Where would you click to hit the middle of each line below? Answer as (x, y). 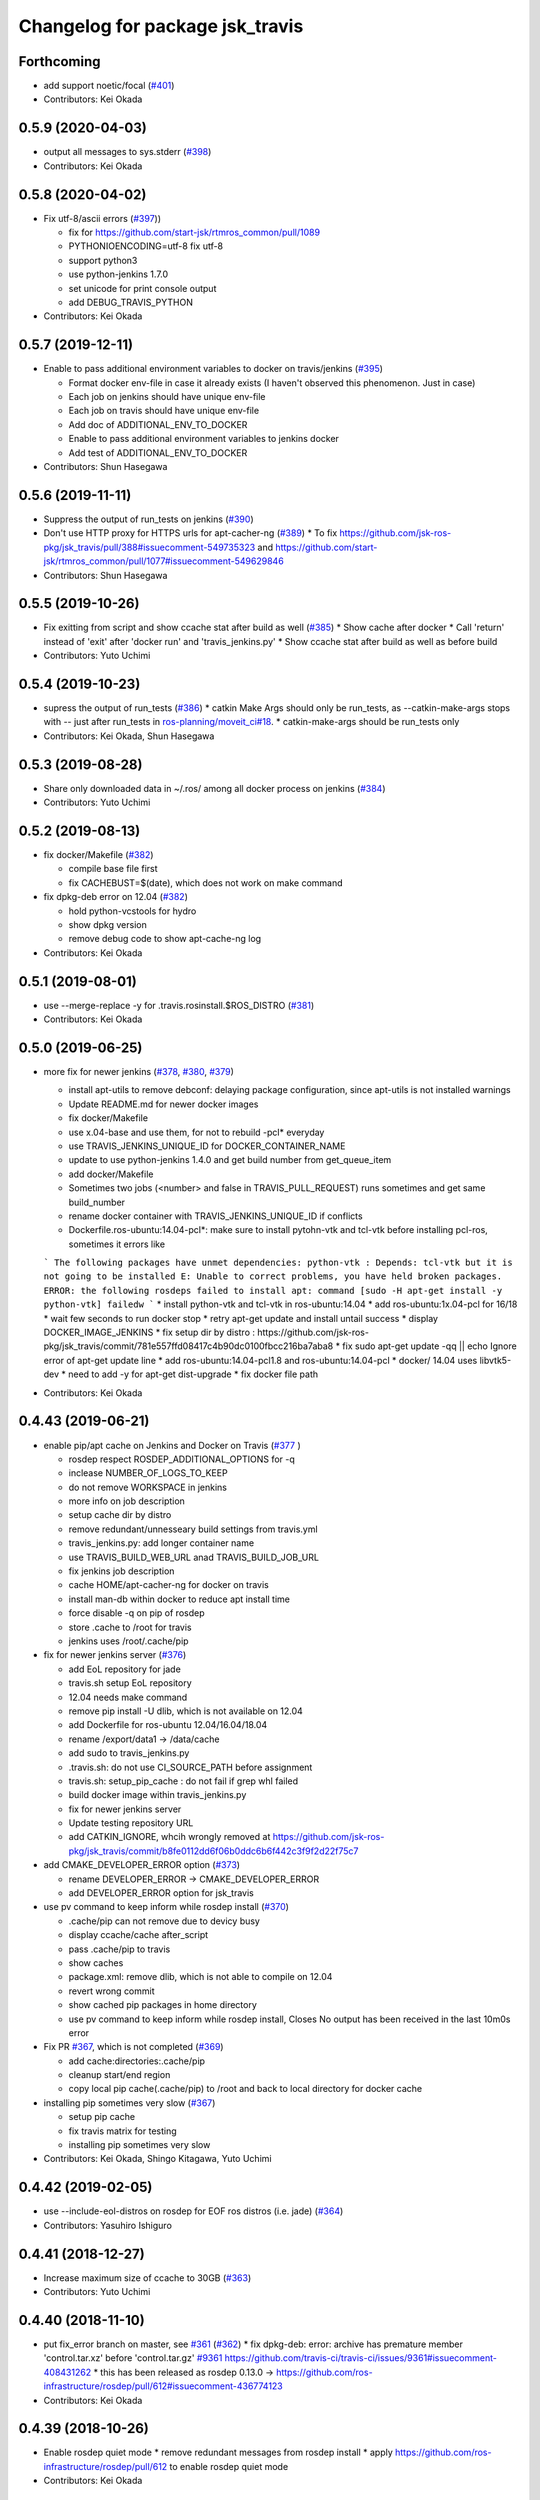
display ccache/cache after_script (138, 1935)
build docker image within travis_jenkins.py (157, 1795)
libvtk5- (495, 1360)
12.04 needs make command (128, 1697)
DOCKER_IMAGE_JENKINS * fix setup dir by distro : (149, 1332)
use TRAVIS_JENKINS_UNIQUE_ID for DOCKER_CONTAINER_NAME (207, 1146)
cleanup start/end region (119, 2075)
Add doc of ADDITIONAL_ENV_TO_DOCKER (158, 424)
